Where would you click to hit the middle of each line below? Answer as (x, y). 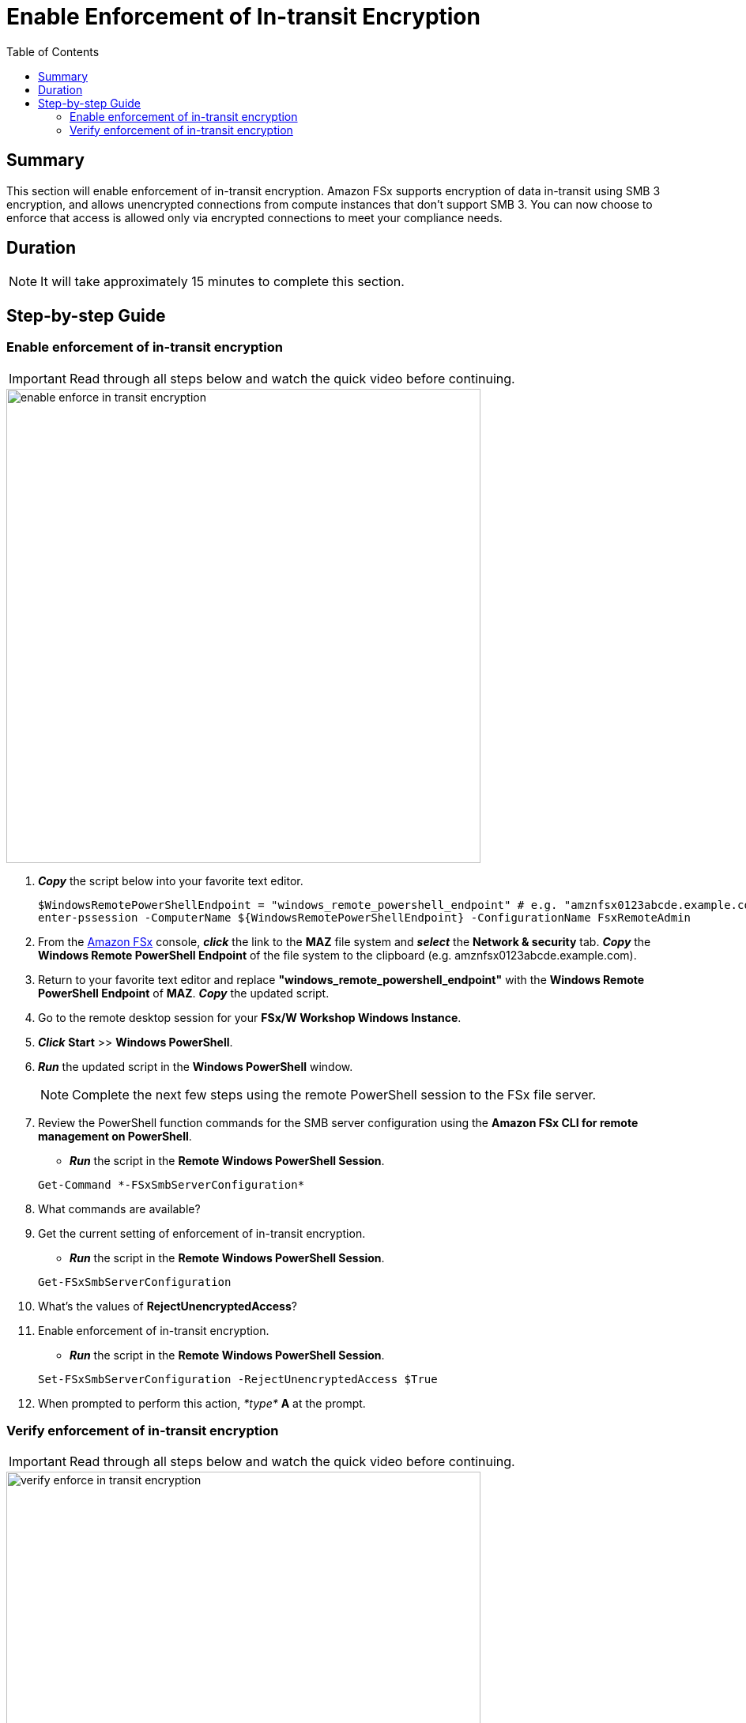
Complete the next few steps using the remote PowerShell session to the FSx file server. (334, 1094)
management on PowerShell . (115, 1136)
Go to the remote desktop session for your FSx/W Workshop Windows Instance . (250, 1017)
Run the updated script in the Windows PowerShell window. (196, 1066)
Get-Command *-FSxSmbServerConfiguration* (171, 1184)
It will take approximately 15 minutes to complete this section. (222, 282)
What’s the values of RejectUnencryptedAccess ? (168, 1306)
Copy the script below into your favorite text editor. (171, 880)
